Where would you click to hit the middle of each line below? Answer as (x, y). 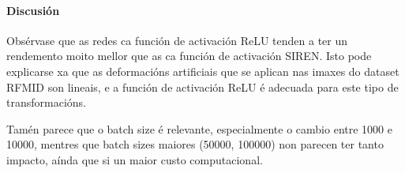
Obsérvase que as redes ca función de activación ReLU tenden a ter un (177, 40)
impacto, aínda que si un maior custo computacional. (135, 159)
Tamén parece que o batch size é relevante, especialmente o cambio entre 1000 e (199, 128)
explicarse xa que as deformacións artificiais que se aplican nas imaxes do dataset (203, 71)
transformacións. (46, 102)
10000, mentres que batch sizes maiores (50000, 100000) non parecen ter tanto (195, 144)
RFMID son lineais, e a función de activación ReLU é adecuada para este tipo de (202, 86)
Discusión (33, 10)
